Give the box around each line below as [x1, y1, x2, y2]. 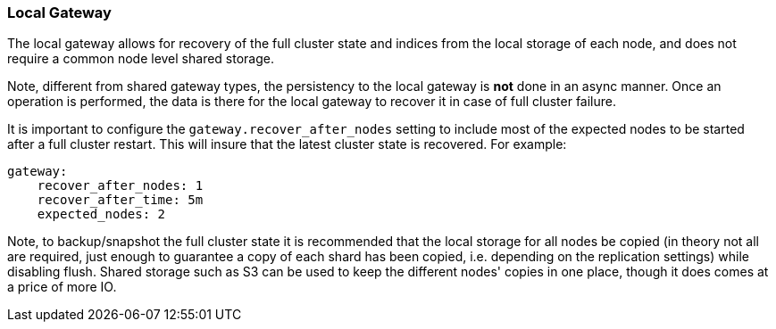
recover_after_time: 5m [37, 193, 204, 208]
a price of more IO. [7, 279, 117, 295]
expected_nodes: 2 [37, 207, 166, 222]
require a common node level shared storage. [7, 51, 274, 67]
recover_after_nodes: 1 [37, 178, 204, 193]
